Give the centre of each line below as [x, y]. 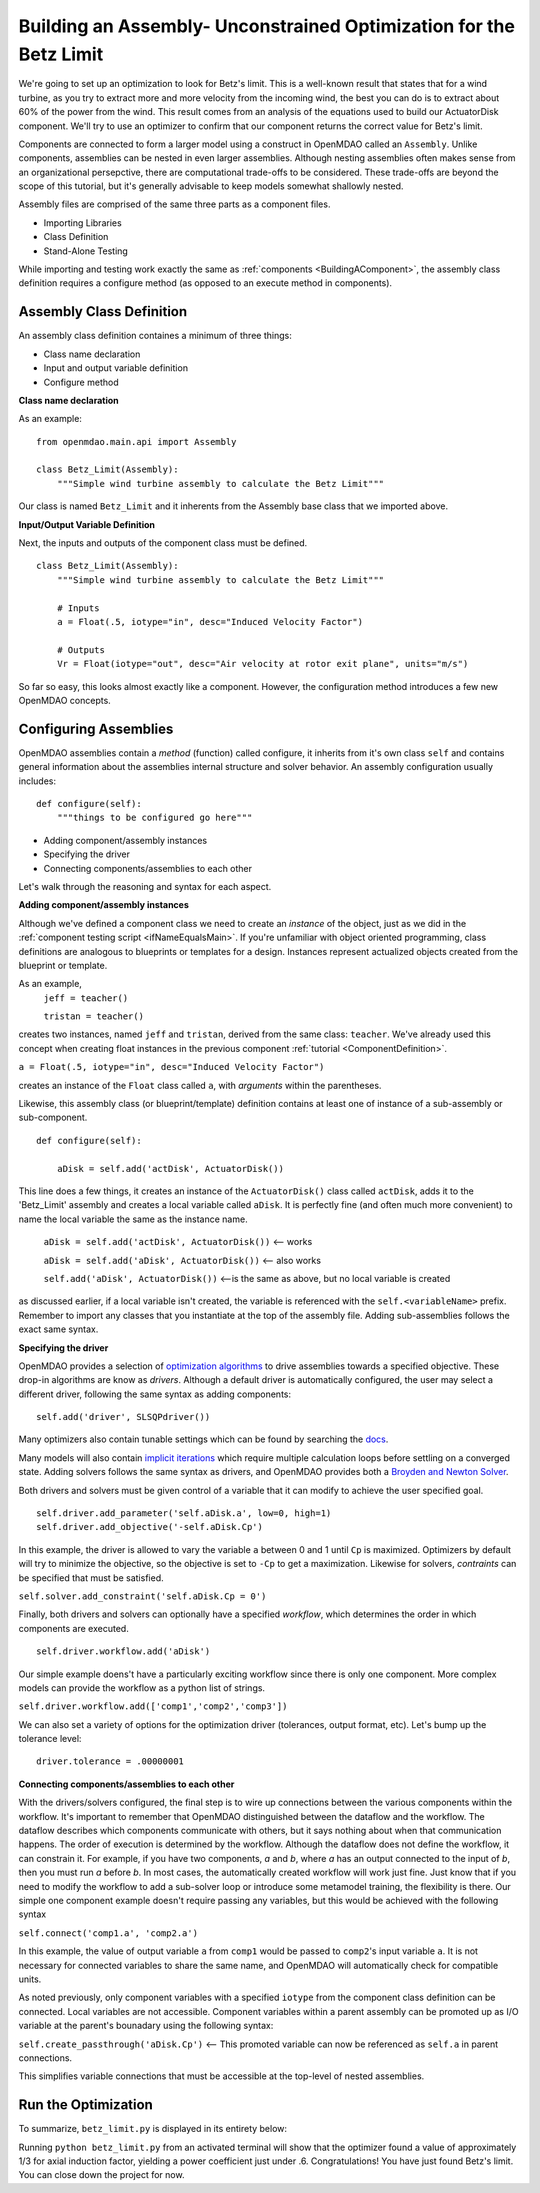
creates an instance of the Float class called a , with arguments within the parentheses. [200, 1085]
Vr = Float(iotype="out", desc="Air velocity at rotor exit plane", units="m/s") [262, 664]
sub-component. [53, 1117]
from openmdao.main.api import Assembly [136, 441]
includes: [37, 781]
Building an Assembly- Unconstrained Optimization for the [266, 26]
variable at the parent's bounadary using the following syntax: [146, 2026]
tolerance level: [50, 1739]
